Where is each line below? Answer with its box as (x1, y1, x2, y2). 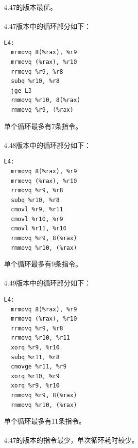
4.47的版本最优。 (4, 2, 57, 12)
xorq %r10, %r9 (11, 372, 60, 380)
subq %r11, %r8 (11, 353, 60, 361)
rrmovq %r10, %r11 (11, 334, 70, 342)
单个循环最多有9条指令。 (4, 259, 82, 269)
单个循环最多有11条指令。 (4, 416, 86, 426)
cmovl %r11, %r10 (11, 225, 67, 232)
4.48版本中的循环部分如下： (4, 140, 91, 150)
